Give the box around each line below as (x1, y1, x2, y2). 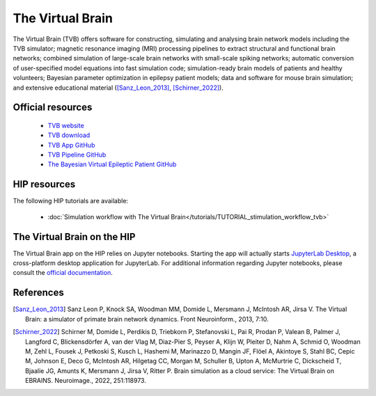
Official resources (13, 102, 93, 113)
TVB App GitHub (47, 141, 95, 149)
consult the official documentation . (13, 269, 113, 277)
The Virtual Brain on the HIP (13, 230, 136, 243)
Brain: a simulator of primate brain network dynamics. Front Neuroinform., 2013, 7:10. (25, 315, 269, 323)
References (13, 287, 64, 299)
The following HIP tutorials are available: (13, 197, 129, 205)
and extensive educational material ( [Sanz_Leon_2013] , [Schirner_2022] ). (13, 84, 224, 92)
